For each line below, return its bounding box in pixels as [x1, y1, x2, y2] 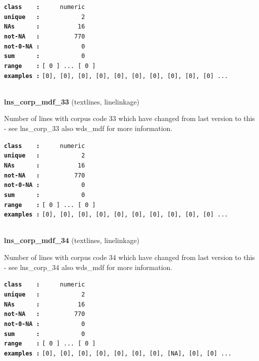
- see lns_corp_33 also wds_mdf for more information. [4, 123, 173, 133]
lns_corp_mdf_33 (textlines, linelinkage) [4, 96, 140, 106]
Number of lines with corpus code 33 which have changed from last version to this [4, 113, 255, 123]
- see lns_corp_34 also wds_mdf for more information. [4, 261, 173, 272]
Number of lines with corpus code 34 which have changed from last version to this [4, 252, 255, 262]
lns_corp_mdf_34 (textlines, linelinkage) [4, 235, 140, 245]
